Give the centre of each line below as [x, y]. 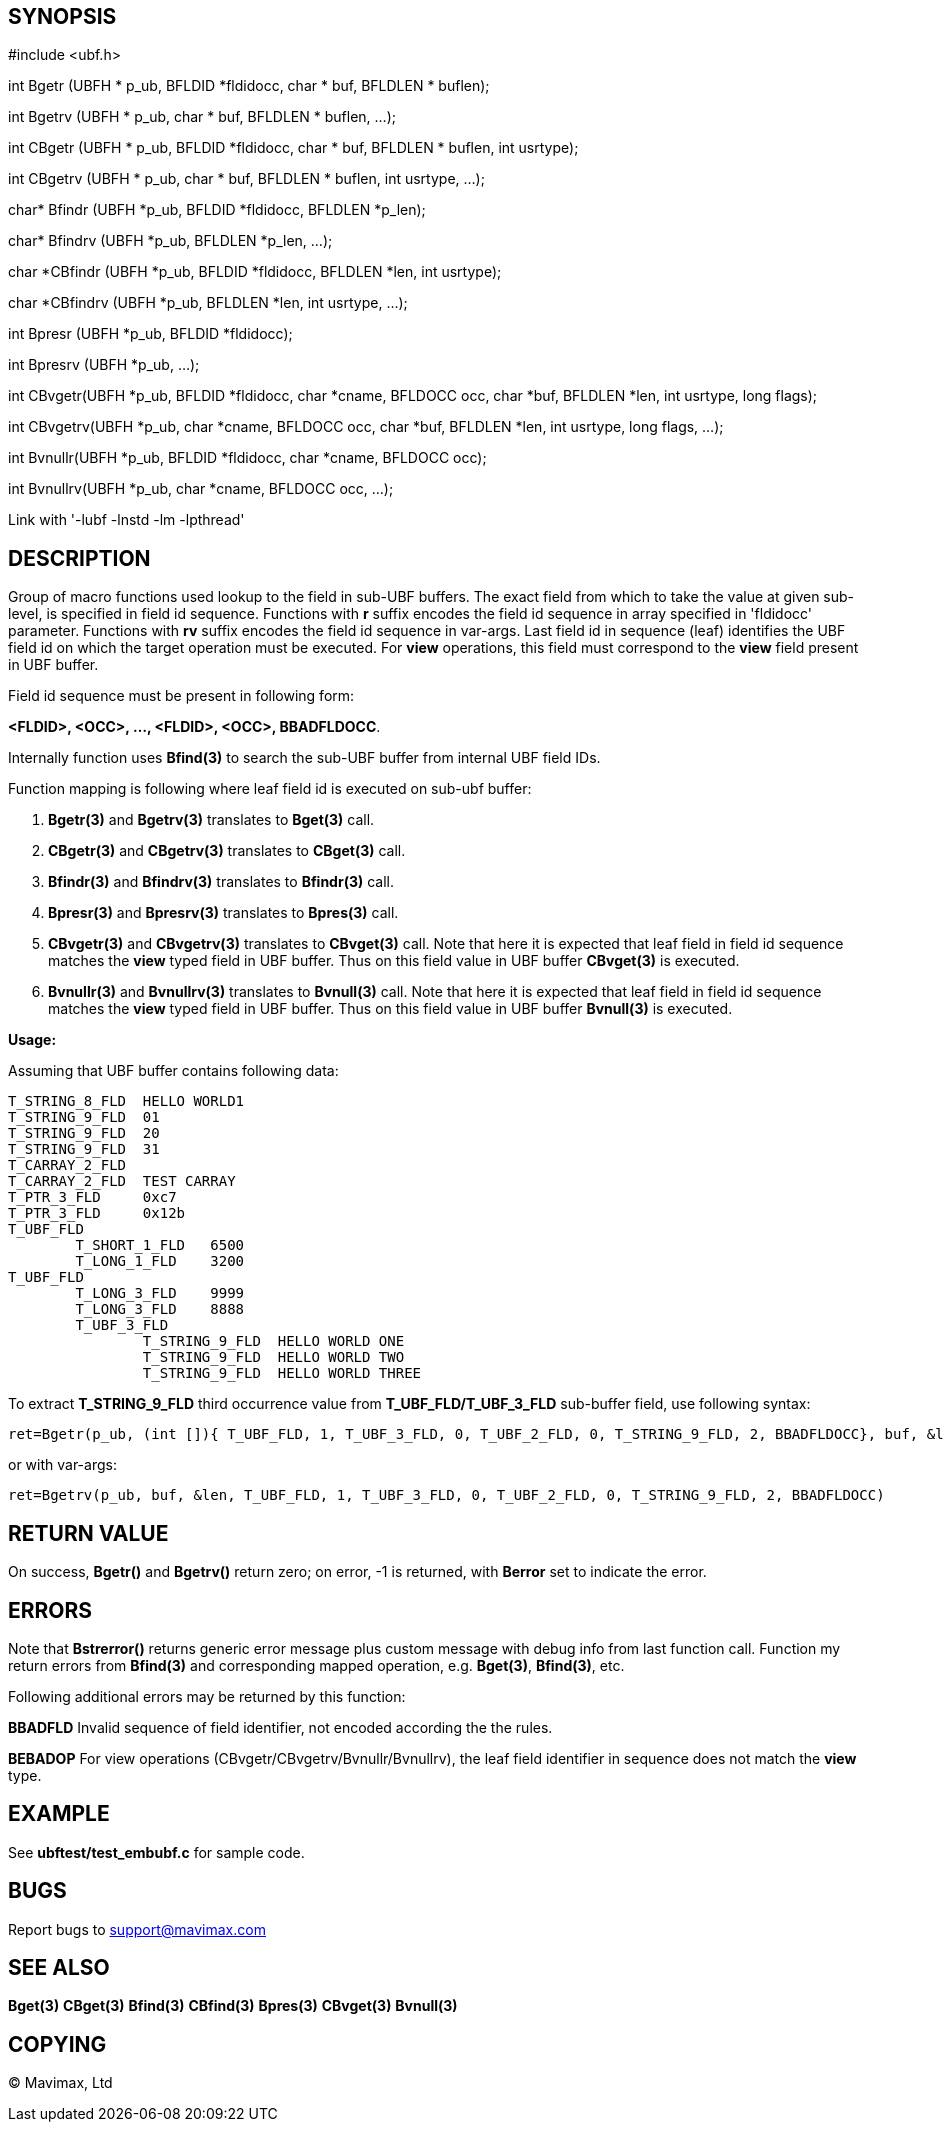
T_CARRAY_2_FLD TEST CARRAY [122, 1181]
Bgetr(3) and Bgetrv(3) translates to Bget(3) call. [211, 820]
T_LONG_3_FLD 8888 [160, 1309]
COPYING [57, 2044]
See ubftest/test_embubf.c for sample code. [156, 1852]
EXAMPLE [59, 1814]
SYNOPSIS [62, 16]
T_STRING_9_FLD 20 [84, 1133]
